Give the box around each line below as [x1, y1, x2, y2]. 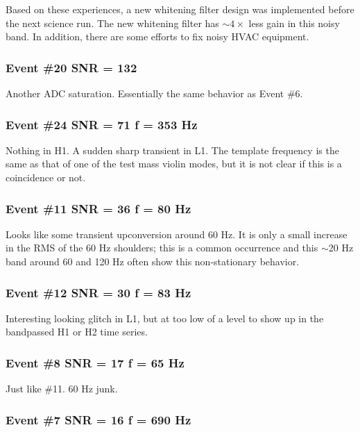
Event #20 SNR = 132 [6, 58, 137, 76]
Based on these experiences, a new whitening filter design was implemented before [6, 2, 354, 16]
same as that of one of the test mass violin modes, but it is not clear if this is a [6, 156, 342, 171]
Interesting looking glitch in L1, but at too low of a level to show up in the [6, 310, 324, 325]
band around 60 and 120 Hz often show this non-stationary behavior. [6, 254, 300, 268]
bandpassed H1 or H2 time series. [6, 324, 148, 339]
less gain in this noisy [248, 15, 340, 30]
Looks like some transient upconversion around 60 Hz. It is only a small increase [6, 226, 348, 241]
